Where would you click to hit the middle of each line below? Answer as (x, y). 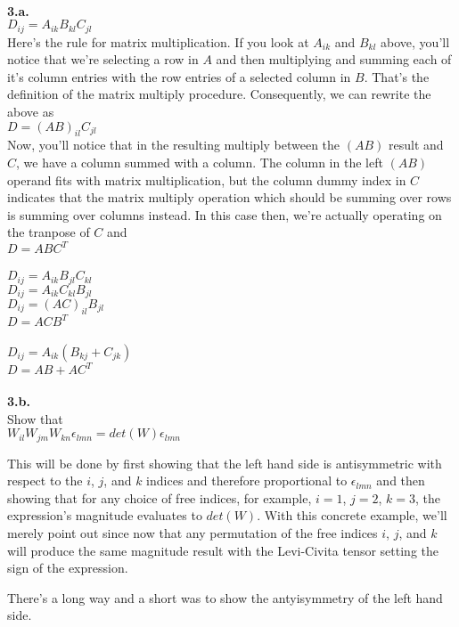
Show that (35, 418)
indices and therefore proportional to (247, 480)
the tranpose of (49, 232)
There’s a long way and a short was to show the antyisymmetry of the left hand (225, 597)
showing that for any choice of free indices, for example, (160, 497)
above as (31, 112)
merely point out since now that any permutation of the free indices (193, 532)
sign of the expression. (68, 568)
